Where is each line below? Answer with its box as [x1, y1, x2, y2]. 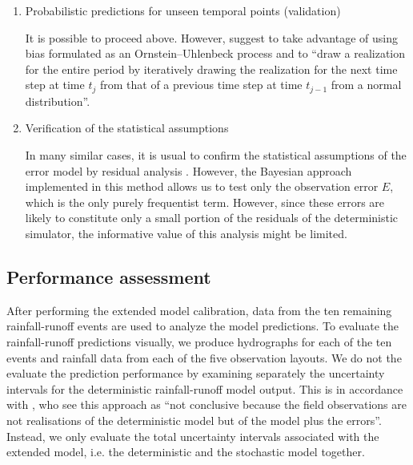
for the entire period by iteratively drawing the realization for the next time [25, 60, 398, 77]
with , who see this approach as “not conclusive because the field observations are [6, 396, 407, 413]
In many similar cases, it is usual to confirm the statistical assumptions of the [25, 147, 407, 164]
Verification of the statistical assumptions [25, 119, 229, 136]
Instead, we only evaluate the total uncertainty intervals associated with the [6, 427, 379, 444]
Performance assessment [6, 264, 211, 289]
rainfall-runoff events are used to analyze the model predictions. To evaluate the [6, 317, 399, 334]
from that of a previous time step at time [99, 76, 303, 93]
